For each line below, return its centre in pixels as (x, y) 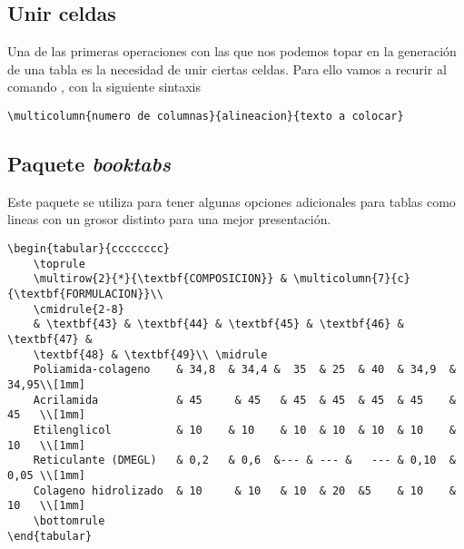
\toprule (59, 264)
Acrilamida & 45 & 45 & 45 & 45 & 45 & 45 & (244, 400)
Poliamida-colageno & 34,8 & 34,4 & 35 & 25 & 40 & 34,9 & (244, 370)
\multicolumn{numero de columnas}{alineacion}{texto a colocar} (206, 116)
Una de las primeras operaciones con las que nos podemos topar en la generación (232, 51)
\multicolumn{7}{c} (351, 279)
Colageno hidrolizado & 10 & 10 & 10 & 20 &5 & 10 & (244, 490)
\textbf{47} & (50, 339)
